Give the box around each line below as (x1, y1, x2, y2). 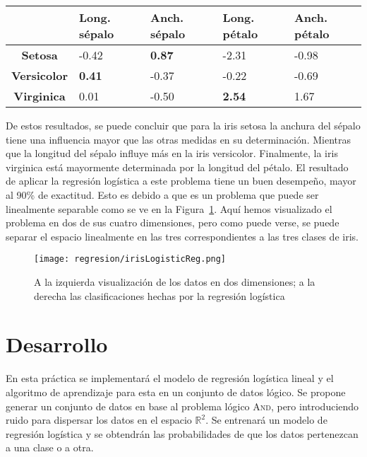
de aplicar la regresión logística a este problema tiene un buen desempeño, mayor (6, 173, 356, 188)
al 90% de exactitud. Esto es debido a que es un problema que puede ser (6, 187, 319, 202)
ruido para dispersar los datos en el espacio (6, 412, 192, 427)
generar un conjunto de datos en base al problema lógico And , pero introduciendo (6, 398, 359, 413)
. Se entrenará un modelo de (205, 412, 327, 427)
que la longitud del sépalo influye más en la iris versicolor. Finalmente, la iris (6, 146, 338, 161)
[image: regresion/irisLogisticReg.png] (34, 254, 227, 265)
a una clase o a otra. (6, 440, 94, 455)
